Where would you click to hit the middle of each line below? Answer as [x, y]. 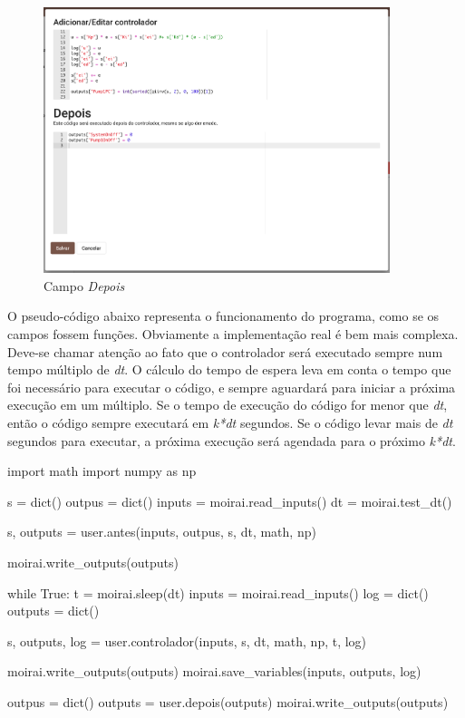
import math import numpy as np [102, 471]
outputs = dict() [53, 611]
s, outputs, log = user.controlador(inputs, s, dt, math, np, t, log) [187, 640]
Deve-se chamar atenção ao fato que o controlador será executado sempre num [225, 351]
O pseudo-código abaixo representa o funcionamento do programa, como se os [223, 316]
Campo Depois [84, 285]
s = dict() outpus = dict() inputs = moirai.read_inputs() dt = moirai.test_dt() [230, 501]
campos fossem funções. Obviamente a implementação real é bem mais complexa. [233, 333]
